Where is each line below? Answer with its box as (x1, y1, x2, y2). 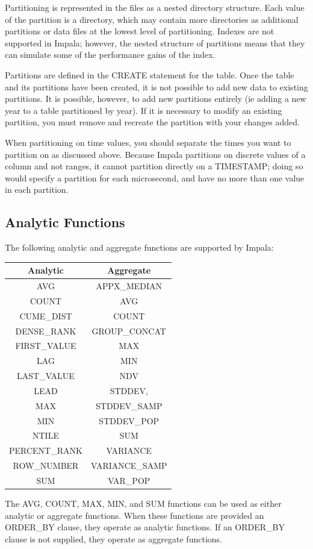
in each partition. (5, 183, 69, 196)
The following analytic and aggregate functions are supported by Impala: (5, 241, 274, 254)
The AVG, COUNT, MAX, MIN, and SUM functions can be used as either (5, 497, 282, 510)
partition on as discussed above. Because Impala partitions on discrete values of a (5, 148, 306, 160)
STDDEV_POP (99, 414, 160, 427)
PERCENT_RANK (9, 444, 82, 457)
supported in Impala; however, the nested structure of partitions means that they (5, 36, 305, 49)
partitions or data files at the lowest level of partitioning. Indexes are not (5, 25, 274, 37)
